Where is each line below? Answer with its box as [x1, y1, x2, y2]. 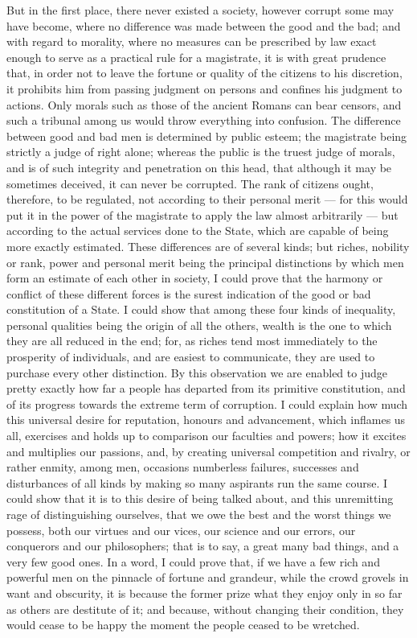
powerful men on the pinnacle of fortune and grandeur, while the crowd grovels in [6, 569, 409, 586]
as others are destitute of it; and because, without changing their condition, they [6, 600, 404, 617]
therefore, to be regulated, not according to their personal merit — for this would [6, 191, 408, 208]
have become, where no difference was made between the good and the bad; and [6, 17, 401, 34]
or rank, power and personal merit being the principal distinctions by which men [6, 253, 404, 270]
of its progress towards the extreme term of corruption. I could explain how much [6, 395, 408, 412]
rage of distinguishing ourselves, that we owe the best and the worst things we [6, 506, 391, 522]
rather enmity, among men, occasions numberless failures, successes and [6, 459, 359, 475]
